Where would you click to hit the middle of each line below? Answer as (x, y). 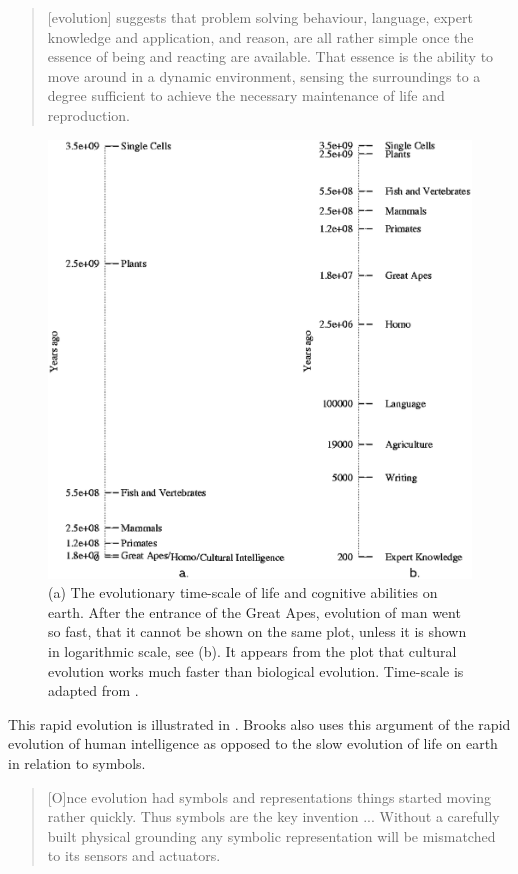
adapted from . (93, 690)
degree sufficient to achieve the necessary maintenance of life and (246, 95)
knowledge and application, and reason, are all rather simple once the (260, 36)
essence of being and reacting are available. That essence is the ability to (270, 56)
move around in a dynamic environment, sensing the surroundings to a (264, 75)
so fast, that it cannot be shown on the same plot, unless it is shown (257, 631)
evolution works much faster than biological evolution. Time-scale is (256, 670)
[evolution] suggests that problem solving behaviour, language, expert (260, 17)
